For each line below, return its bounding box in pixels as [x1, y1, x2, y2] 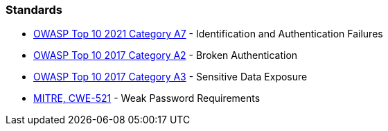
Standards [6, 3, 63, 17]
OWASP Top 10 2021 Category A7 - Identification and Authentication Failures [33, 28, 383, 40]
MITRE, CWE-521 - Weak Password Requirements [33, 92, 261, 105]
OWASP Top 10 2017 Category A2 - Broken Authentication [33, 49, 298, 62]
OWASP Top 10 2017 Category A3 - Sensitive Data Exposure [33, 71, 308, 83]
